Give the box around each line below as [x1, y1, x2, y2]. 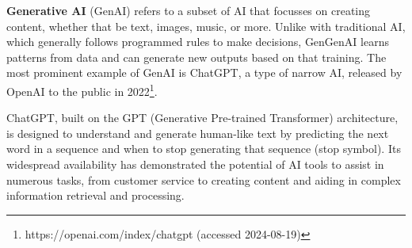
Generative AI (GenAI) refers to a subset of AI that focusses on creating [6, 2, 371, 18]
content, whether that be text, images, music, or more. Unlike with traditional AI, [6, 17, 406, 34]
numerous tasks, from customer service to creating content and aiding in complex [6, 171, 401, 188]
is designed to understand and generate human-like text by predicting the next [6, 124, 389, 141]
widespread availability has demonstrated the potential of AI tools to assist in [6, 156, 384, 172]
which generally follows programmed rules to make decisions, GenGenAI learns [6, 33, 389, 50]
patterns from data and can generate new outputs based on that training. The [6, 48, 387, 65]
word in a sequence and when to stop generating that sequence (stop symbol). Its [6, 140, 401, 157]
